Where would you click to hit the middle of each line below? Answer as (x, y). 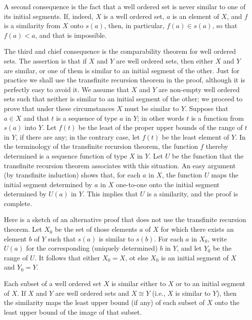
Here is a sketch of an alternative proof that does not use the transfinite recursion (125, 219)
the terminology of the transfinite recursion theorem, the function (101, 146)
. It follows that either (67, 257)
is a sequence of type (87, 118)
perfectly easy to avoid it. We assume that (67, 89)
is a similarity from (32, 25)
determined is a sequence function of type (66, 155)
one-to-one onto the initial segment (168, 184)
